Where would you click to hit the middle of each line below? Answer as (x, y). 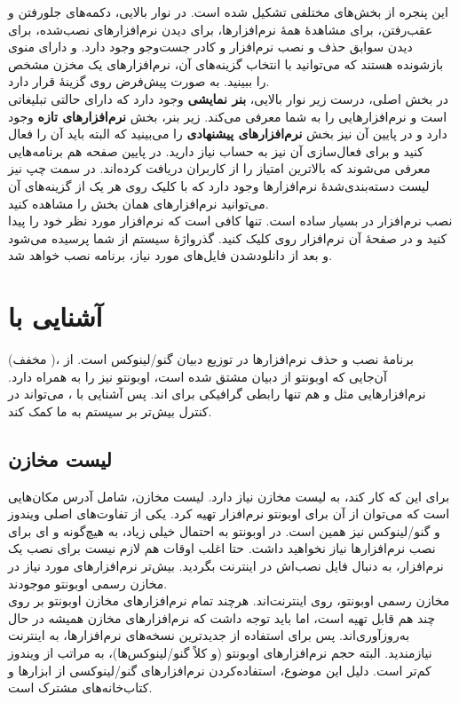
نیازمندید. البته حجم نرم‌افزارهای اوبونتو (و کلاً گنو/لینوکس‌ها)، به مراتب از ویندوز (220, 652)
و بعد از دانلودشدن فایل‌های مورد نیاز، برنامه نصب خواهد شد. (170, 255)
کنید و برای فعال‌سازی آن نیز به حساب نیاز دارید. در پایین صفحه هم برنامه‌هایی (216, 150)
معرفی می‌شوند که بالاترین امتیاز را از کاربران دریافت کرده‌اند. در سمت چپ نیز (219, 168)
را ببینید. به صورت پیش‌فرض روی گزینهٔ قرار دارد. (139, 81)
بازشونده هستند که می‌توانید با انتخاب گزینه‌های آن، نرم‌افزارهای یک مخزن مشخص (226, 63)
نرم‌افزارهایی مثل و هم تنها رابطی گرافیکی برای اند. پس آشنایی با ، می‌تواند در (217, 394)
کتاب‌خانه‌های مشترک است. (80, 687)
